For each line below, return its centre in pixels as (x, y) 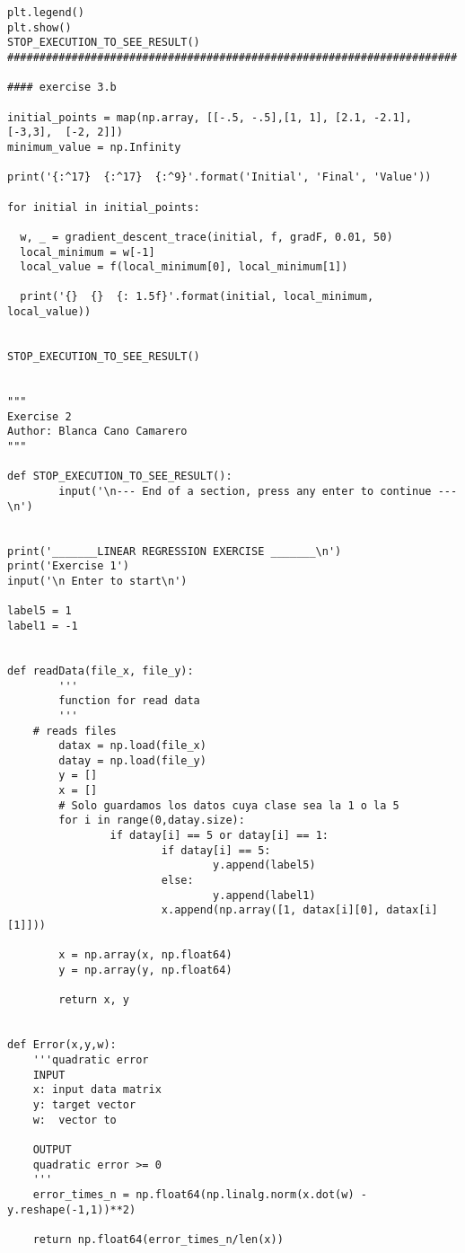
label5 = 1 (39, 611)
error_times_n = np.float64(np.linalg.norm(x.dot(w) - (200, 1194)
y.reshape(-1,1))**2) (72, 1209)
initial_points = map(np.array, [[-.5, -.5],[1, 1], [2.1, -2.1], (210, 117)
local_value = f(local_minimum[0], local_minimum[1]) (184, 267)
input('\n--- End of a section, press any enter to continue (245, 491)
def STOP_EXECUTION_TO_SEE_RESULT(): (120, 476)
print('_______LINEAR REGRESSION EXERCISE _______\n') (175, 551)
